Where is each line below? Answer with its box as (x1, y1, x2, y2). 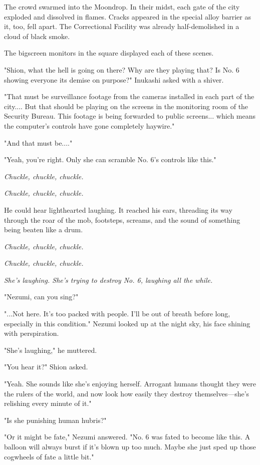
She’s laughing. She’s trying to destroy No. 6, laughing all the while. (4, 274, 213, 285)
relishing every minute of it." (4, 398, 92, 408)
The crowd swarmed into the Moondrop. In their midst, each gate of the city (4, 2, 240, 12)
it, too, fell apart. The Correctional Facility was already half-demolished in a (4, 21, 239, 32)
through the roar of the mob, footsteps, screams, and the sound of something (4, 214, 240, 225)
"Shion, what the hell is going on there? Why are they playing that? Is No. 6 (4, 64, 239, 75)
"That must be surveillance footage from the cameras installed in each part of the (4, 91, 254, 102)
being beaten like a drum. (4, 224, 83, 235)
